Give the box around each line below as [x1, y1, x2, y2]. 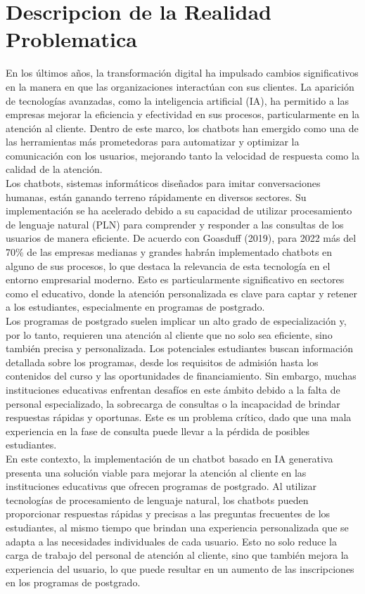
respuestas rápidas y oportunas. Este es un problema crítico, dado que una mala [6, 410, 352, 425]
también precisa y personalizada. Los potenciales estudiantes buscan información [6, 341, 353, 356]
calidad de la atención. [6, 162, 103, 176]
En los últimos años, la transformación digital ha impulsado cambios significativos [6, 65, 359, 80]
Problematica [6, 25, 137, 53]
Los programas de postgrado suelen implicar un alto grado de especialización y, [6, 314, 347, 328]
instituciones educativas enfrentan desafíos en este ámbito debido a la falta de [6, 382, 340, 396]
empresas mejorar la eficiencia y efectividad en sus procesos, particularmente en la [6, 107, 360, 122]
